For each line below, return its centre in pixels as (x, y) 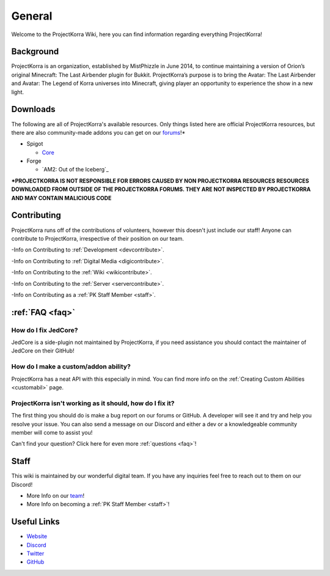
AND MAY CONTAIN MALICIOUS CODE (61, 198)
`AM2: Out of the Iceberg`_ (75, 170)
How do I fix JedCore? (45, 330)
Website (37, 536)
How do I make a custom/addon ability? (71, 367)
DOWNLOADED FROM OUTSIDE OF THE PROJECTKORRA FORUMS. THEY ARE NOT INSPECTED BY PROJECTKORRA (161, 189)
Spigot (35, 144)
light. (18, 92)
